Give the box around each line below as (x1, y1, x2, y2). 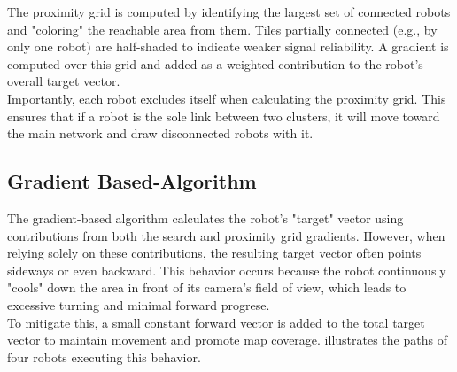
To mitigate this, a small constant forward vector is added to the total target (7, 313, 425, 331)
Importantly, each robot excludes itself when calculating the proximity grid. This (7, 89, 446, 107)
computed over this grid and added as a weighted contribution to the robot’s (7, 54, 423, 73)
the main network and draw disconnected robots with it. (7, 124, 314, 143)
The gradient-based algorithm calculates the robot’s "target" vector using (7, 208, 404, 227)
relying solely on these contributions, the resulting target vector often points (7, 244, 422, 262)
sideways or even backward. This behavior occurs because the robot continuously (7, 260, 446, 279)
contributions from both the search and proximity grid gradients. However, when (7, 226, 445, 244)
